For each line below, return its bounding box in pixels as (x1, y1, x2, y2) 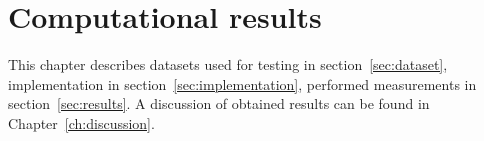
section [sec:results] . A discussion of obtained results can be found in (8, 93, 430, 114)
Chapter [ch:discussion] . (8, 112, 155, 133)
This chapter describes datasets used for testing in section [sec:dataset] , (8, 54, 448, 75)
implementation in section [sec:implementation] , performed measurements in (8, 73, 477, 94)
